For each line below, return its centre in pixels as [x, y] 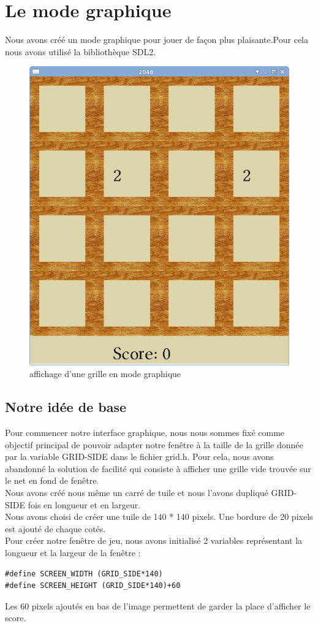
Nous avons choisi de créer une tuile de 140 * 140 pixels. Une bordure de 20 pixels [159, 517]
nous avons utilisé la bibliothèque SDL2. [81, 51]
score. [16, 618]
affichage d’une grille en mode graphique [105, 374]
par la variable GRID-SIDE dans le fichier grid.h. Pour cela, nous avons [139, 456]
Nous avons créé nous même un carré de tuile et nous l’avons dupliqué [137, 493]
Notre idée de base [66, 407]
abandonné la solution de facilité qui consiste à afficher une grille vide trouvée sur [158, 468]
